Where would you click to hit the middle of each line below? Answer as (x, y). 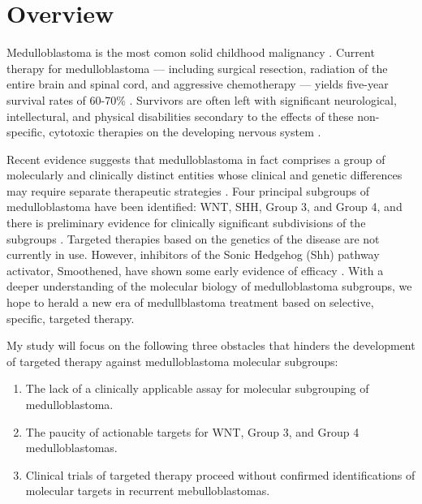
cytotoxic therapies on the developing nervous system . (185, 132)
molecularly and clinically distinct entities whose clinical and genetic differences (205, 175)
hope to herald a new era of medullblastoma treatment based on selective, (190, 302)
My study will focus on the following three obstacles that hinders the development (211, 345)
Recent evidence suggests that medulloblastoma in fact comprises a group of (196, 159)
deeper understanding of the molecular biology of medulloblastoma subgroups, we (209, 286)
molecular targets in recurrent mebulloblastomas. (148, 491)
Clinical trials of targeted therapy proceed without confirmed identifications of (220, 474)
